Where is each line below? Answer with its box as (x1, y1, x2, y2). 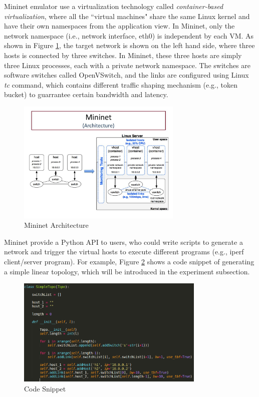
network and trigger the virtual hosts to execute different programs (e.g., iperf (4, 246, 244, 257)
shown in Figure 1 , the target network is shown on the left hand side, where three (4, 40, 255, 51)
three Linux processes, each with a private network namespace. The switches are (4, 60, 250, 70)
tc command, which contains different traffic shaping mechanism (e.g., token (4, 79, 237, 90)
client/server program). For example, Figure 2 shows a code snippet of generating (4, 256, 254, 266)
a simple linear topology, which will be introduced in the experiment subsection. (4, 266, 250, 276)
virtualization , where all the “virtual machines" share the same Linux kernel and (4, 11, 250, 21)
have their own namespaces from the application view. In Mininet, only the (4, 21, 235, 31)
